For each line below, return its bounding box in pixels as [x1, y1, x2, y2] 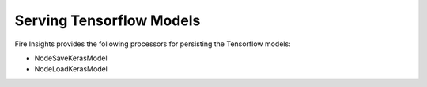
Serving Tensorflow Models [14, 12, 201, 29]
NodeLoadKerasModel [34, 64, 108, 74]
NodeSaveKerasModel [34, 53, 108, 63]
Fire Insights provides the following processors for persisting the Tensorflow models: [14, 39, 292, 49]
